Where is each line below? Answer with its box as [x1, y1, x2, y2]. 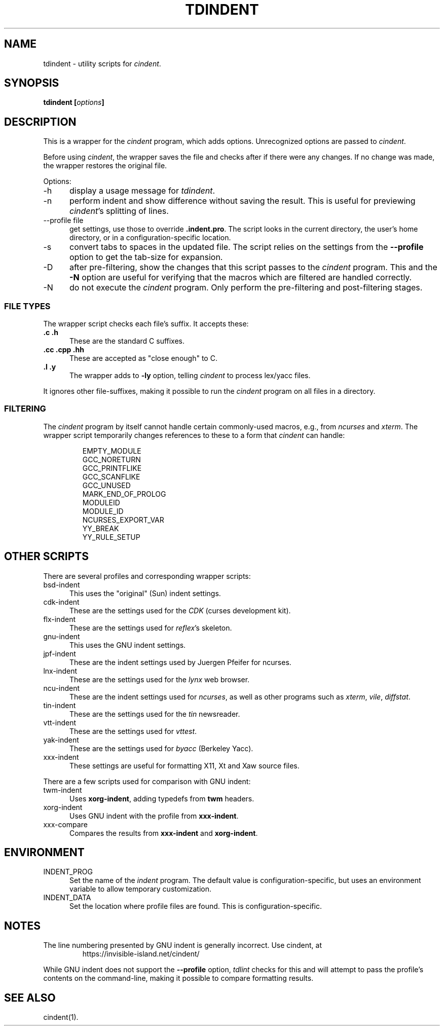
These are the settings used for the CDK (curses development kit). [69, 606, 291, 615]
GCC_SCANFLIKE [82, 472, 140, 481]
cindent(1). [43, 1013, 79, 1022]
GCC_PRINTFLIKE [82, 463, 142, 472]
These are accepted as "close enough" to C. [69, 354, 217, 363]
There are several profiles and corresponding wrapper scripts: [43, 571, 251, 580]
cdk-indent [43, 597, 80, 606]
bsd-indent [43, 580, 80, 589]
